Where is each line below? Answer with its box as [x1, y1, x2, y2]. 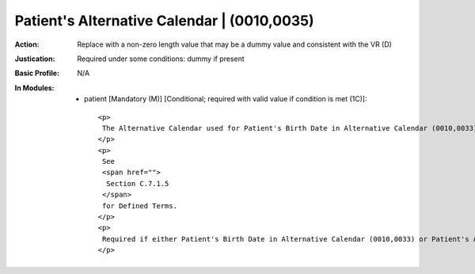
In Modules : [14, 83, 55, 93]
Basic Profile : [14, 68, 59, 78]
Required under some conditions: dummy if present [77, 54, 245, 63]
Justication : [14, 54, 55, 63]
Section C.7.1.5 [105, 179, 169, 188]
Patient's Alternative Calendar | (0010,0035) [14, 12, 314, 29]
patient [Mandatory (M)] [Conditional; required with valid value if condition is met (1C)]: [84, 94, 367, 104]
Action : [14, 40, 40, 49]
